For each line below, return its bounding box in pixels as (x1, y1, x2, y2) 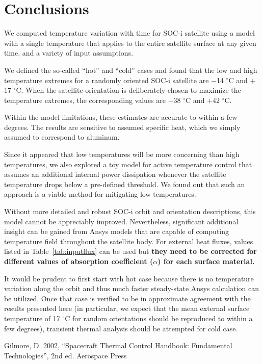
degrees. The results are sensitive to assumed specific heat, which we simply (4, 121, 241, 132)
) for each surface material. (157, 256, 255, 266)
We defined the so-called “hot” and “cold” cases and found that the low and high (4, 64, 257, 75)
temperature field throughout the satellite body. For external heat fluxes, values (4, 236, 253, 246)
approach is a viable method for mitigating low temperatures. (4, 189, 196, 199)
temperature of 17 (4, 313, 60, 323)
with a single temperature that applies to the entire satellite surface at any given (4, 37, 256, 48)
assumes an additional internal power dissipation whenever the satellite (4, 169, 226, 179)
